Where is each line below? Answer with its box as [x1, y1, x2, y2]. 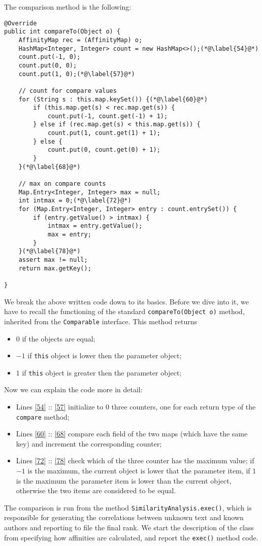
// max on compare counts [18, 180, 106, 188]
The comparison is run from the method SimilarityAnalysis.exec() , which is [4, 502, 252, 513]
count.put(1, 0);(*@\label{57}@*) [18, 70, 135, 78]
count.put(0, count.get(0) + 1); [47, 146, 160, 154]
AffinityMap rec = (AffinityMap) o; [18, 36, 143, 44]
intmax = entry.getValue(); [47, 222, 143, 230]
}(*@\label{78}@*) [18, 248, 81, 255]
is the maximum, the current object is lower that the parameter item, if [27, 465, 250, 476]
